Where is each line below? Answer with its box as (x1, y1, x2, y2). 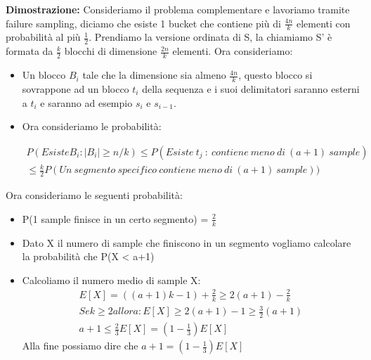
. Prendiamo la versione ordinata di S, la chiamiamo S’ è (89, 30, 332, 44)
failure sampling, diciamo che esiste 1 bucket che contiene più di (6, 15, 281, 30)
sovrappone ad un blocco (22, 81, 129, 96)
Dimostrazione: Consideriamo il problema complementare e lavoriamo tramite (6, 2, 350, 16)
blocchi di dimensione (64, 44, 157, 58)
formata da (6, 44, 53, 58)
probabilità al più (6, 30, 81, 44)
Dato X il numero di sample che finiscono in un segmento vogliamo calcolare (22, 235, 351, 250)
